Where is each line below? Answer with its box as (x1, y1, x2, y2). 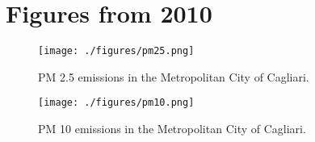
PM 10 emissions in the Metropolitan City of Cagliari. (38, 120, 306, 137)
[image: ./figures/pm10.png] (38, 97, 195, 109)
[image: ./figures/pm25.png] (38, 45, 195, 57)
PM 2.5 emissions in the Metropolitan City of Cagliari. (38, 68, 309, 85)
